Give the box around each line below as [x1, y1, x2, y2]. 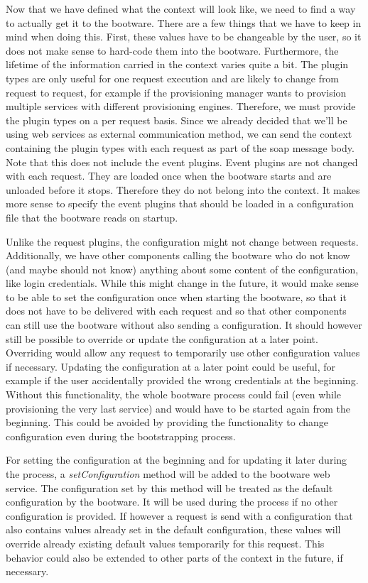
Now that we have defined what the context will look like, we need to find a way [6, 1, 356, 16]
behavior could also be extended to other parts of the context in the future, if [6, 550, 343, 565]
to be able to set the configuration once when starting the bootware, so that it [6, 289, 347, 304]
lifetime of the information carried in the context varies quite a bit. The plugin [6, 57, 349, 72]
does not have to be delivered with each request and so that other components [6, 303, 347, 318]
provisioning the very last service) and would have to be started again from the [6, 401, 351, 415]
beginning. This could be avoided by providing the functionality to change [6, 415, 329, 430]
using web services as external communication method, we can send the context [6, 126, 352, 141]
